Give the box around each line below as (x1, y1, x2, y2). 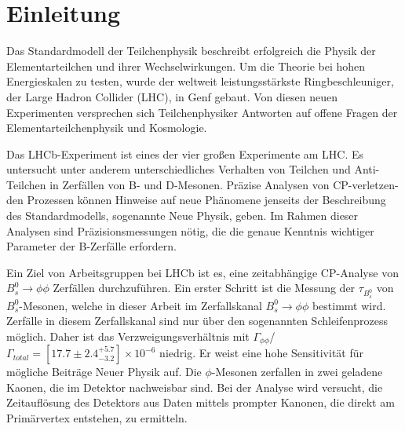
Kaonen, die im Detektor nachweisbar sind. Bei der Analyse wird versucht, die (6, 378, 383, 395)
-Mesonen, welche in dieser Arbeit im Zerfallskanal (19, 297, 262, 313)
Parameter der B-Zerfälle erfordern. (6, 238, 177, 254)
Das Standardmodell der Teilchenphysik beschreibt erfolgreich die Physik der (6, 42, 376, 59)
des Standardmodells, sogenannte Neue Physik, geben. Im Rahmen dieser (6, 207, 359, 224)
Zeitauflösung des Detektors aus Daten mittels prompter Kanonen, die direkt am (6, 394, 395, 411)
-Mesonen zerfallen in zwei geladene (211, 363, 383, 380)
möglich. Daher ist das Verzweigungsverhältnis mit (6, 327, 250, 344)
